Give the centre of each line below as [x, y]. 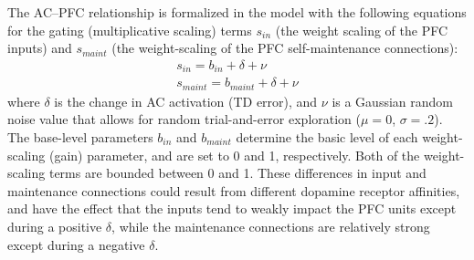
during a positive [55, 226]
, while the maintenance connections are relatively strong [271, 226]
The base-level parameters [80, 136]
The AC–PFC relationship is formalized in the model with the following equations [237, 12]
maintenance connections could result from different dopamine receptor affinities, [234, 190]
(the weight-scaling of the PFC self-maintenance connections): [285, 48]
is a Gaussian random [392, 101]
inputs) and [40, 48]
